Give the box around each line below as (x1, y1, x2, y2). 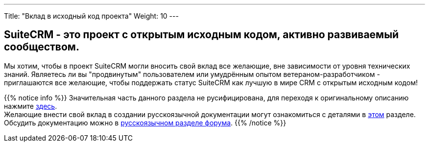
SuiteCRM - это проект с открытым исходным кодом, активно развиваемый (4, 28, 399, 41)
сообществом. (4, 41, 79, 53)
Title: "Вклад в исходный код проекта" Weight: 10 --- (4, 12, 179, 20)
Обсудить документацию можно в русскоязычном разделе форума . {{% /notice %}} (4, 118, 286, 127)
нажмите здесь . (4, 101, 57, 110)
